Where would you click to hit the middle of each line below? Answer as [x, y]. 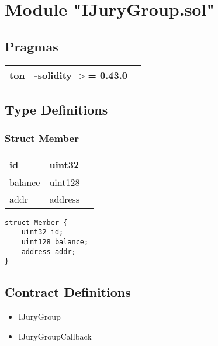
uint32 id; [42, 232]
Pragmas [32, 46]
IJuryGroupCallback [55, 336]
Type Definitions [56, 109]
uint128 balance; [55, 242]
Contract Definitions [68, 292]
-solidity [53, 75]
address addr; [49, 252]
